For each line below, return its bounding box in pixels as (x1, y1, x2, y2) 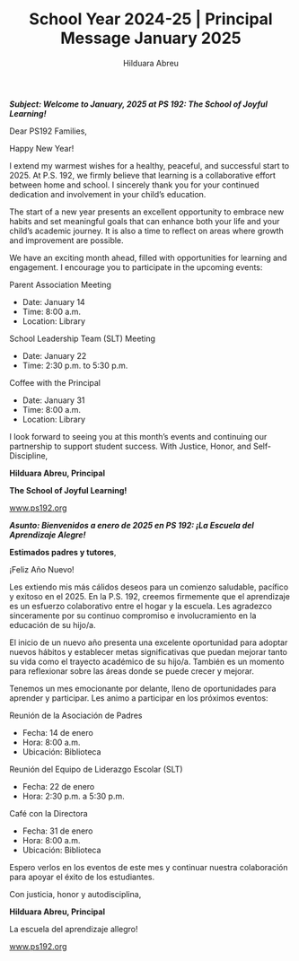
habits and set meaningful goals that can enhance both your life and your (9, 215, 280, 226)
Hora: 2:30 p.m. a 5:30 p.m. (22, 791, 125, 801)
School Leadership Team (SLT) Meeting (9, 333, 155, 344)
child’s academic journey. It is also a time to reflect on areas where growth (9, 225, 285, 236)
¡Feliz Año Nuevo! (9, 563, 75, 574)
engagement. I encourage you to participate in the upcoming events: (9, 261, 263, 273)
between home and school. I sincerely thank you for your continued (9, 179, 259, 190)
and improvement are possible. (9, 234, 124, 246)
